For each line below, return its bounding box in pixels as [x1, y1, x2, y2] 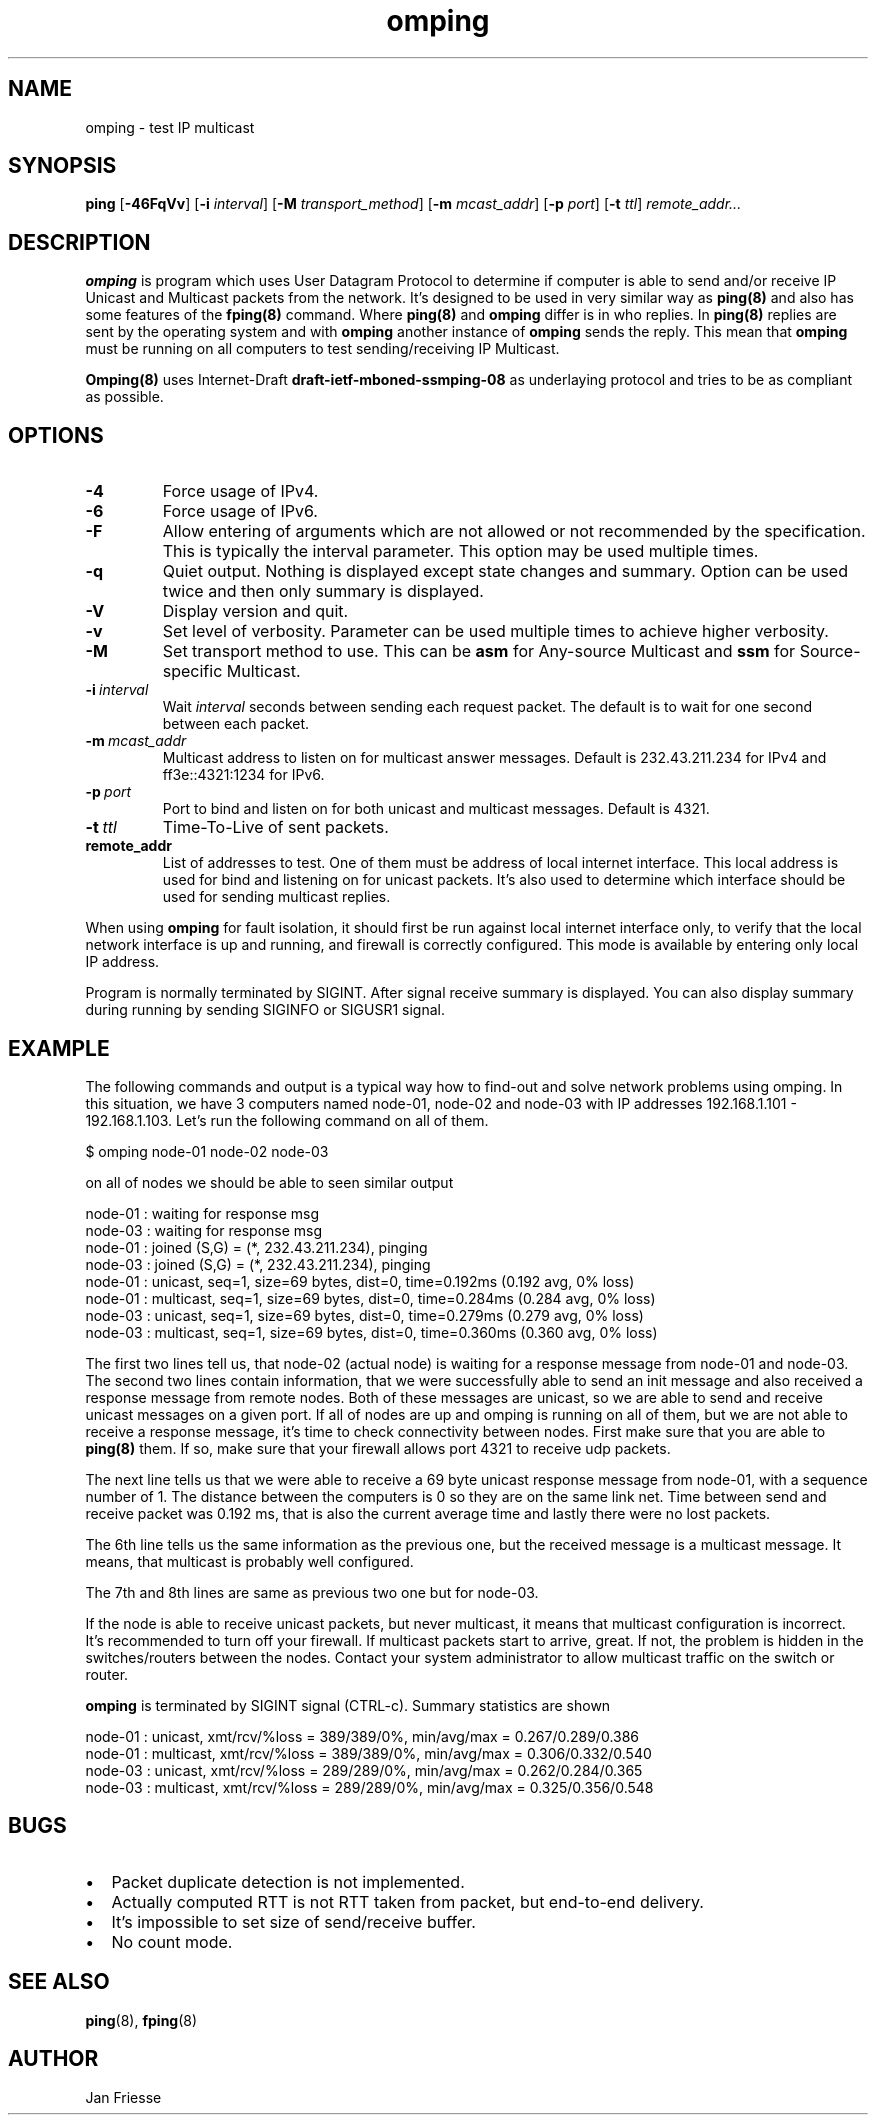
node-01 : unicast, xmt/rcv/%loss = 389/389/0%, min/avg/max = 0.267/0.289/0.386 [85, 1727, 640, 1745]
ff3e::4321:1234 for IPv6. [162, 766, 325, 784]
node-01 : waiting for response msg [85, 1204, 320, 1222]
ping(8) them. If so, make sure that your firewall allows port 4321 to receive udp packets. [85, 1439, 671, 1457]
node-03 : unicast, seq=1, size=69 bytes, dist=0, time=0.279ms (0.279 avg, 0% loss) [85, 1306, 644, 1324]
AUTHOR [8, 2046, 99, 2072]
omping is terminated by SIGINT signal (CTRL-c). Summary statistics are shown [85, 1696, 611, 1714]
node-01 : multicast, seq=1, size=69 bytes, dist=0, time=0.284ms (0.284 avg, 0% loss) [85, 1289, 656, 1307]
